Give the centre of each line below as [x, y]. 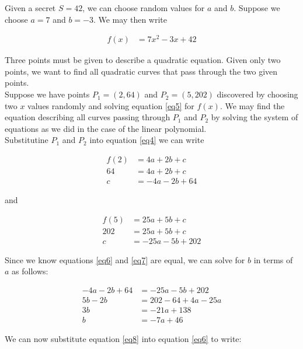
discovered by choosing [257, 94]
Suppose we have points [47, 94]
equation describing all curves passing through [88, 117]
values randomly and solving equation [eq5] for [111, 105]
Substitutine [27, 140]
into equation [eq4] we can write [147, 140]
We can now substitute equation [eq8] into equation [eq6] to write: [123, 339]
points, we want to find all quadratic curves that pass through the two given [141, 71]
